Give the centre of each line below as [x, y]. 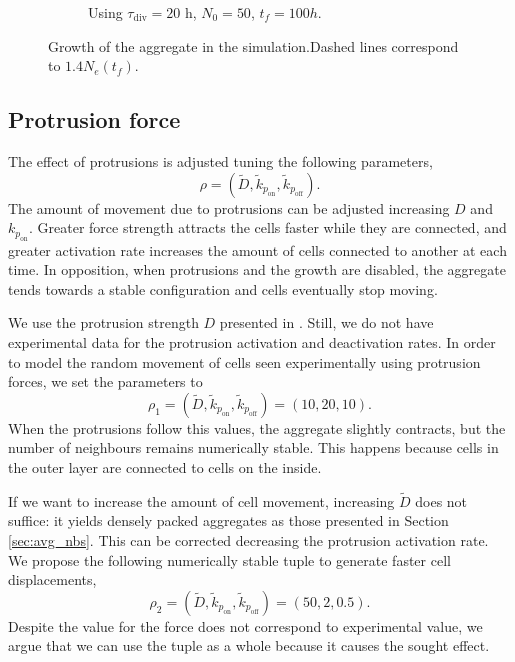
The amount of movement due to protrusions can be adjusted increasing [229, 207]
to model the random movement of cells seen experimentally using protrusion [244, 361]
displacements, [52, 579]
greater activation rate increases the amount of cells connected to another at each [257, 249]
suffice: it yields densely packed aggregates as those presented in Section [228, 520]
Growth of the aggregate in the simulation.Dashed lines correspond [253, 45]
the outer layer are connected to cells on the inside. [165, 466]
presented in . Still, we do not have [326, 322]
